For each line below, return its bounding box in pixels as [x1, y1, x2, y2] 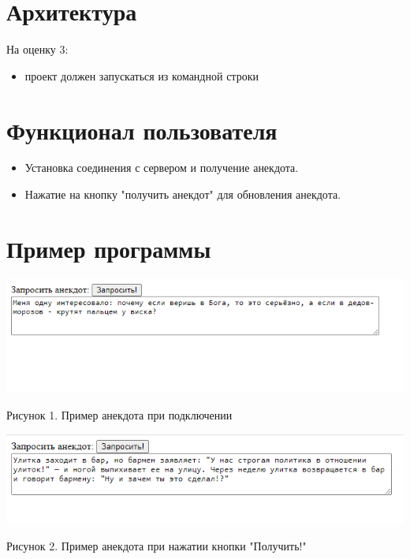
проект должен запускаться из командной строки [24, 67, 259, 84]
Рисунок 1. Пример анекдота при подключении [6, 406, 233, 423]
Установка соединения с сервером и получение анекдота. [24, 159, 299, 176]
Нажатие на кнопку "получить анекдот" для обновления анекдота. [24, 186, 341, 203]
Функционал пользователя [6, 114, 278, 146]
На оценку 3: [6, 41, 69, 58]
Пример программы [6, 232, 211, 264]
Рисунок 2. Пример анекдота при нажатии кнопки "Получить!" [6, 538, 307, 554]
